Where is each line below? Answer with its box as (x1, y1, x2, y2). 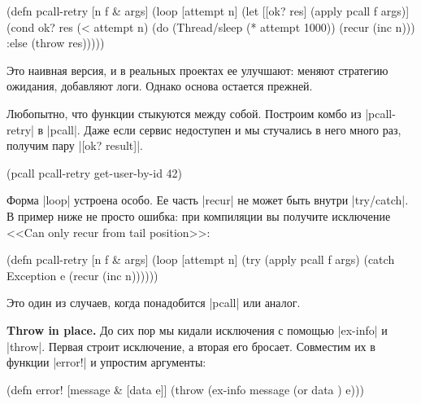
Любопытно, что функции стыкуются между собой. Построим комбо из (7, 104, 362, 121)
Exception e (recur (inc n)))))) (7, 266, 158, 283)
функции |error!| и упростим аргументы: (7, 353, 206, 371)
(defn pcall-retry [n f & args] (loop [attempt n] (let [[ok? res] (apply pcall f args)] (7, 2, 410, 19)
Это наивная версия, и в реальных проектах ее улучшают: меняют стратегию (7, 61, 388, 78)
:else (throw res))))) (7, 34, 105, 51)
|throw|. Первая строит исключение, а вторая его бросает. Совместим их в (7, 337, 375, 354)
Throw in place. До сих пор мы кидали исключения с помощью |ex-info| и (7, 321, 388, 338)
